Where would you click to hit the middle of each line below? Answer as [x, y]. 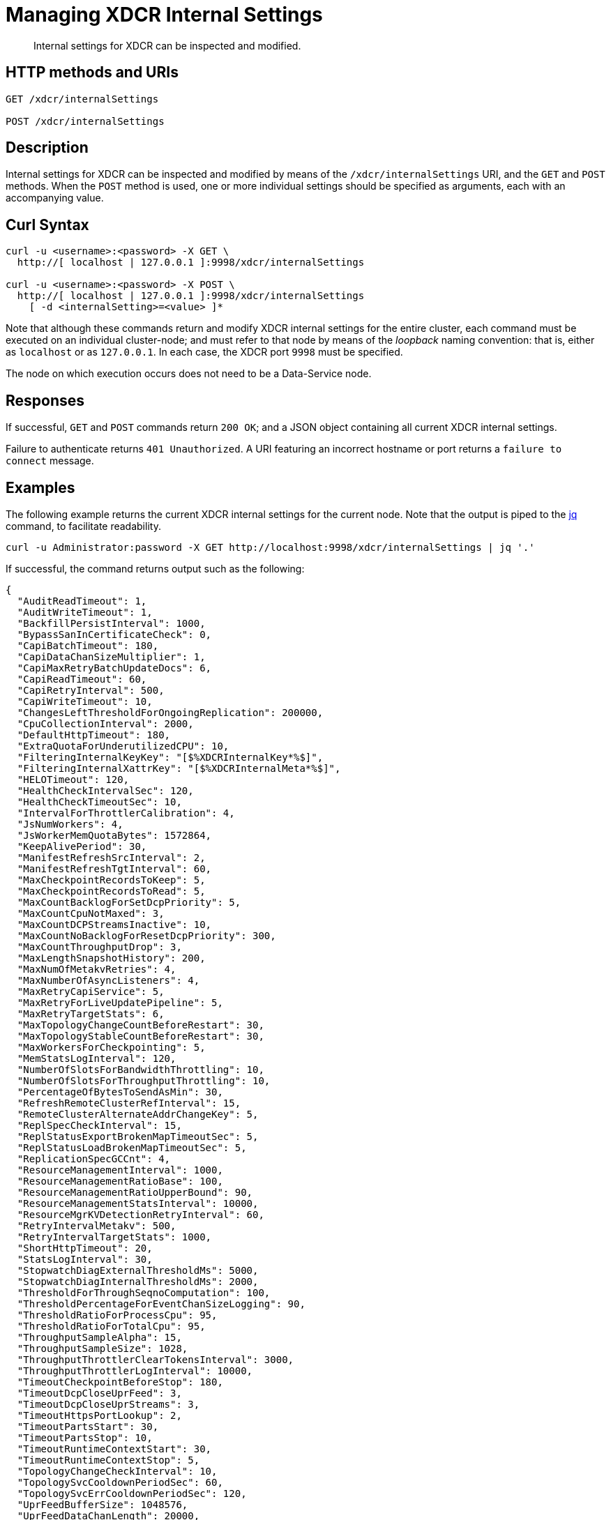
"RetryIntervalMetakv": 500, [97, 1225]
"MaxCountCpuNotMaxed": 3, [91, 913]
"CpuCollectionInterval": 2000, [105, 723]
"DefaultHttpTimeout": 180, [94, 735]
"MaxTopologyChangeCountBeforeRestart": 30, [141, 1025]
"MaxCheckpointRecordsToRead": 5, [111, 891]
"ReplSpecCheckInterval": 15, [99, 1125]
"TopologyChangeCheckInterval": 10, [117, 1471]
